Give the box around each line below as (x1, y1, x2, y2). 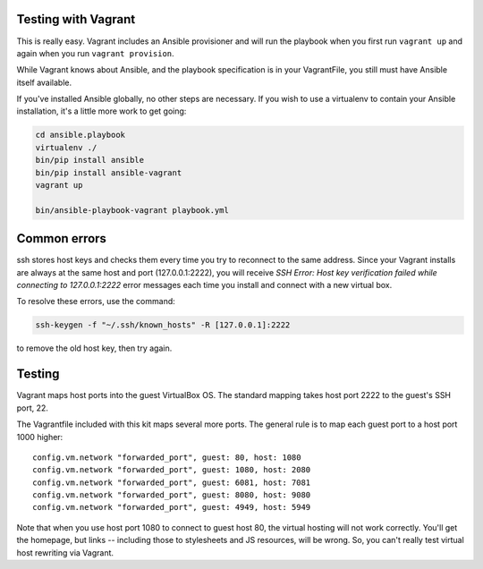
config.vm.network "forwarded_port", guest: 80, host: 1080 (32, 452, 301, 463)
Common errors (16, 231, 107, 246)
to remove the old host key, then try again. (16, 343, 173, 353)
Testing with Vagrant (16, 12, 136, 27)
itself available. (16, 77, 72, 88)
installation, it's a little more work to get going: (16, 106, 187, 116)
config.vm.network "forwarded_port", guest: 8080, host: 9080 (32, 490, 311, 500)
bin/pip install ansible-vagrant (35, 167, 182, 178)
